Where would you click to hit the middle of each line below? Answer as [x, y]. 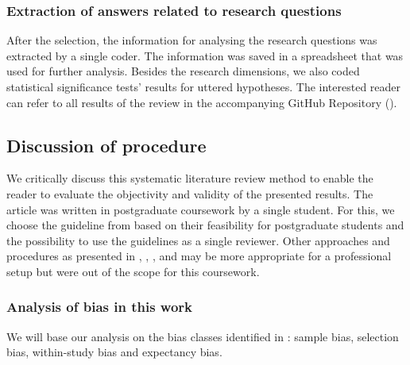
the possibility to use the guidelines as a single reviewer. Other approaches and [198, 240]
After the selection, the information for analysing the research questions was [192, 40]
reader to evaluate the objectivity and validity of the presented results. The [190, 193]
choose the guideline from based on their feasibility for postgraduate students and [205, 225]
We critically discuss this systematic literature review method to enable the [190, 178]
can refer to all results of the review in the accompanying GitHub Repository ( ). [202, 102]
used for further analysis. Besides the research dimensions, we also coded [183, 71]
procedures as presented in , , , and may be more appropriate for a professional [199, 256]
